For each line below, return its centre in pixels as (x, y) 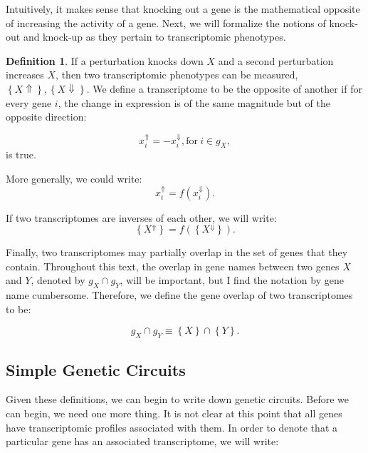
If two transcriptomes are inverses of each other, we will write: (141, 217)
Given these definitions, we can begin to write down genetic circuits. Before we (178, 399)
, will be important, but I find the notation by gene (232, 280)
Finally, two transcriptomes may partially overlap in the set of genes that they (177, 252)
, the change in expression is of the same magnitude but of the (194, 102)
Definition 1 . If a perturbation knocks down (105, 60)
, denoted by (58, 280)
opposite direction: (46, 117)
